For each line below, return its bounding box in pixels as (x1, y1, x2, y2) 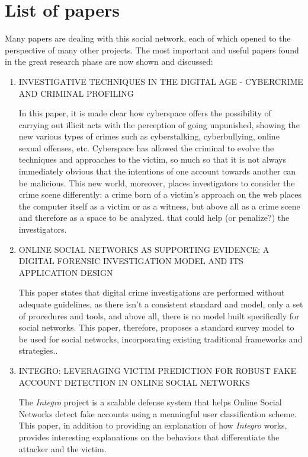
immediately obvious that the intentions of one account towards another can (18, 165, 296, 177)
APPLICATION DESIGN (18, 266, 113, 278)
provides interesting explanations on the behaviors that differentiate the (18, 430, 280, 443)
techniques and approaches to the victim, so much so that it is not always (18, 153, 286, 166)
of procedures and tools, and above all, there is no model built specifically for (18, 309, 300, 322)
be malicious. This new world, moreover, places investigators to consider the (18, 176, 295, 189)
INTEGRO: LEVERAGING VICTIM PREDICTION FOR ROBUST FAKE (18, 364, 296, 376)
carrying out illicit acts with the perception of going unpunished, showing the (18, 118, 300, 131)
